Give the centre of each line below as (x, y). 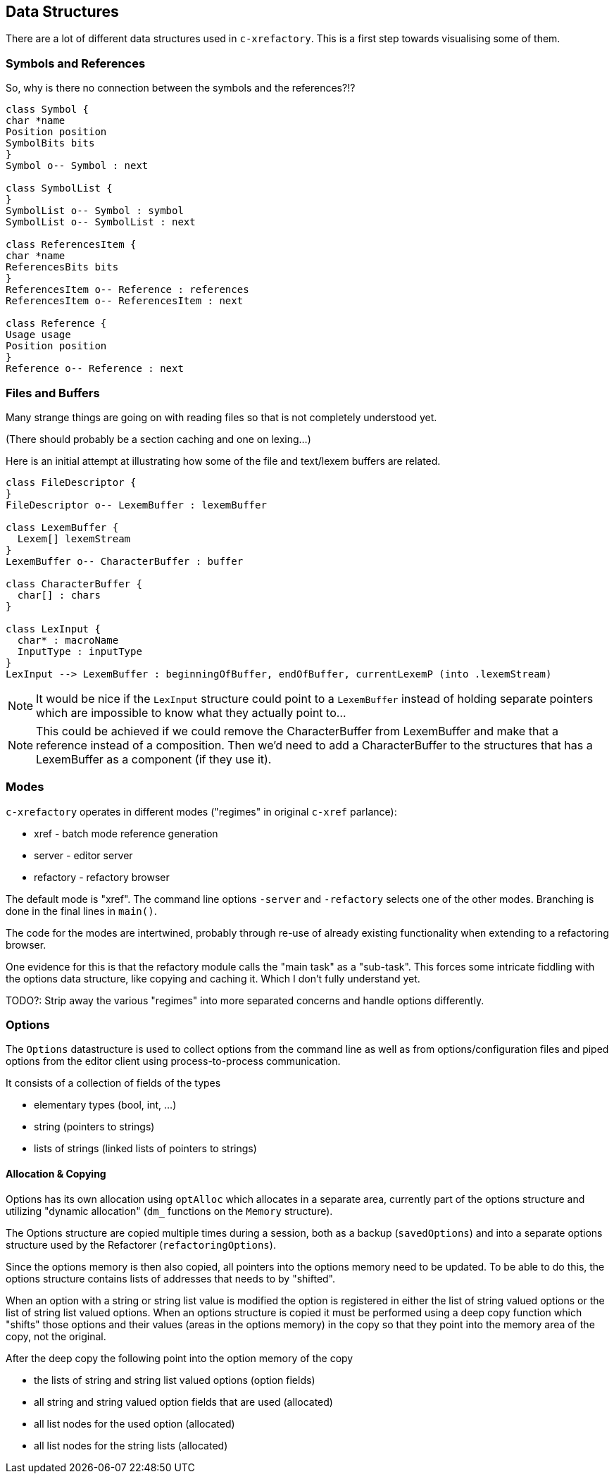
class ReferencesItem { (71, 245)
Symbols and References (76, 63)
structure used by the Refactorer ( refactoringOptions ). (141, 1244)
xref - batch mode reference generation (126, 833)
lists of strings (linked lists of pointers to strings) (145, 1149)
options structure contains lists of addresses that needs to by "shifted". (171, 1278)
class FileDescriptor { (71, 482)
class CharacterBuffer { (74, 584)
